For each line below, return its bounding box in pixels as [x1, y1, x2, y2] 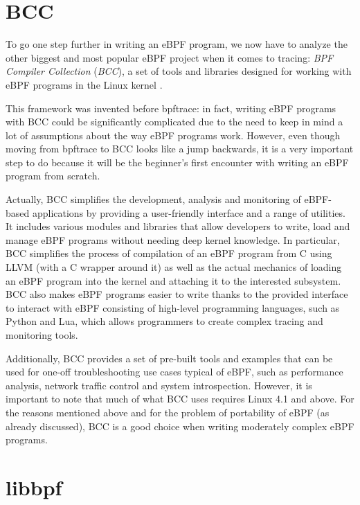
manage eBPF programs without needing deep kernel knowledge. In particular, [6, 232, 340, 247]
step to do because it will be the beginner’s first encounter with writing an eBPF [6, 154, 349, 169]
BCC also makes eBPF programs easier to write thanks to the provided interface [6, 287, 348, 301]
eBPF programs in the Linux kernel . [6, 77, 163, 91]
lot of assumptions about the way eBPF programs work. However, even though [6, 127, 341, 142]
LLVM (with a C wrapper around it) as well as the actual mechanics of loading [6, 260, 342, 274]
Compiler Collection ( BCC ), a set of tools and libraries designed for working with [6, 64, 352, 78]
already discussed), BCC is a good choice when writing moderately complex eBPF [6, 418, 354, 433]
